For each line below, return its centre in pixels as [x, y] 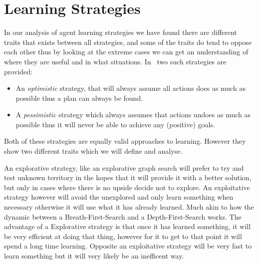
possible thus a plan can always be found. [79, 98]
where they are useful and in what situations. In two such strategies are [115, 61]
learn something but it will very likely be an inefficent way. [94, 256]
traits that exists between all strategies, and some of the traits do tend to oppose [128, 42]
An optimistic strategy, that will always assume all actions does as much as [130, 88]
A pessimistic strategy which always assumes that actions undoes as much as [133, 115]
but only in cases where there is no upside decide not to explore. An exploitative [127, 187]
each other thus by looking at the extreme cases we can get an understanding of [126, 52]
